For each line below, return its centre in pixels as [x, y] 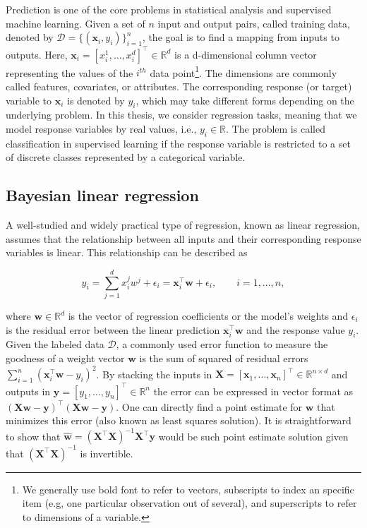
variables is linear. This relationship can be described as [127, 252]
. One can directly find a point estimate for [209, 406]
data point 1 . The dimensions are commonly [243, 71]
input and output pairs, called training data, [254, 23]
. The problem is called [276, 128]
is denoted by [96, 100]
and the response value [296, 329]
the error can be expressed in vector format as [253, 391]
